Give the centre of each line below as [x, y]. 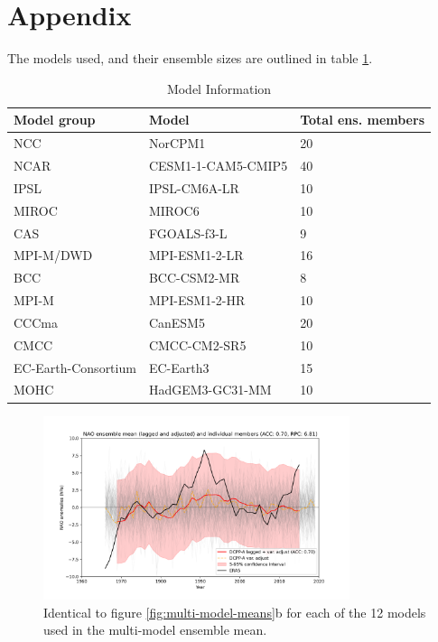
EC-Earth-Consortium [75, 367]
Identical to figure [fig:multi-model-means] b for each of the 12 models [235, 612]
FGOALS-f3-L [188, 233]
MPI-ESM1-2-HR [197, 300]
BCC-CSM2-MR [194, 278]
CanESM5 [177, 322]
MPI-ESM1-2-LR [196, 255]
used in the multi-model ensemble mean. [155, 630]
